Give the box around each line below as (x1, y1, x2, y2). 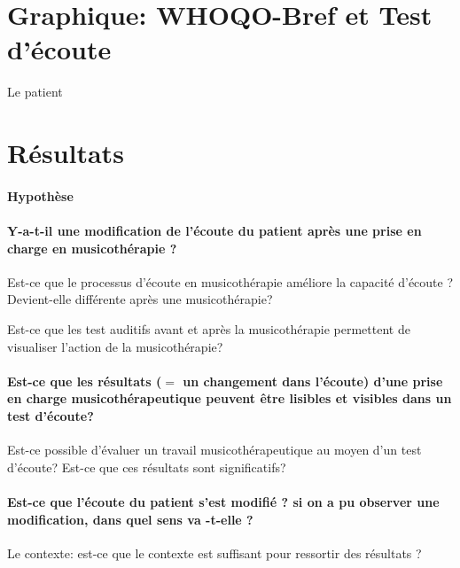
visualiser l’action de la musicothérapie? (7, 337, 223, 355)
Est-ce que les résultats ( (7, 371, 162, 390)
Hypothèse (7, 186, 74, 205)
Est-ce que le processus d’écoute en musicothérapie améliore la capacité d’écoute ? (7, 272, 454, 291)
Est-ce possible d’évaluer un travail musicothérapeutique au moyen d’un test (7, 440, 422, 459)
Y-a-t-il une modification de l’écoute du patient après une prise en (7, 222, 422, 240)
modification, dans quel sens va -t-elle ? (7, 510, 253, 528)
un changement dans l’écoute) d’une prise (183, 371, 443, 390)
